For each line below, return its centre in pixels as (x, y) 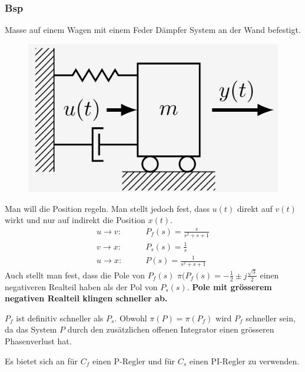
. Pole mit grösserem (229, 286)
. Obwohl (131, 318)
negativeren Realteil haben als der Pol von (81, 286)
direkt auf (255, 208)
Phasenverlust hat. (38, 341)
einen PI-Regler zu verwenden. (244, 361)
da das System (31, 329)
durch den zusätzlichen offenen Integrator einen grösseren (171, 329)
